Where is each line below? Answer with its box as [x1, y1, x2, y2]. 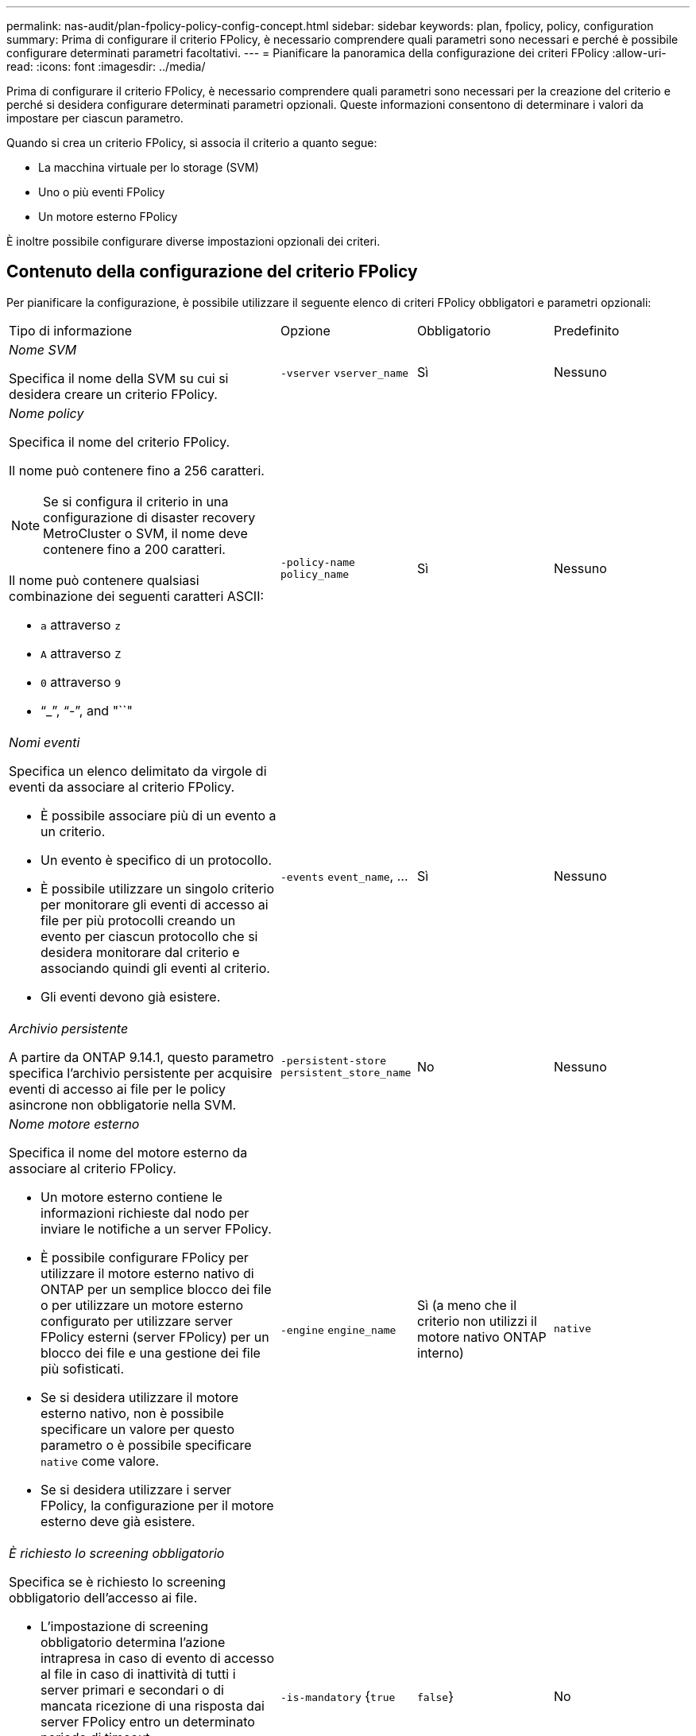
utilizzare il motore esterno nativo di [41, 1265, 254, 1281]
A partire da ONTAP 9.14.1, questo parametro [9, 1048, 274, 1065]
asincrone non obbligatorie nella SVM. [9, 1096, 237, 1113]
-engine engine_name [280, 1323, 396, 1336]
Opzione [280, 322, 331, 339]
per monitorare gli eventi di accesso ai [41, 896, 269, 913]
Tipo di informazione [9, 322, 132, 339]
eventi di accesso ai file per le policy [9, 1080, 226, 1097]
